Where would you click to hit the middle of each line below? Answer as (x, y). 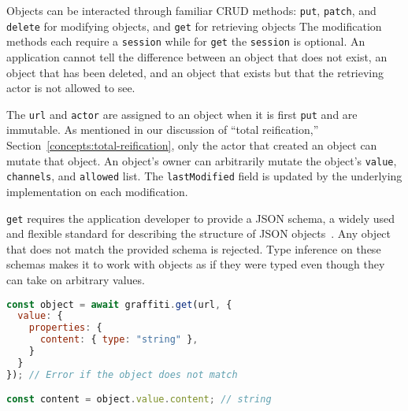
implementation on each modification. (97, 191)
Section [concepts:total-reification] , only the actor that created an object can (192, 145)
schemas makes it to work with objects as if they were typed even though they (196, 264)
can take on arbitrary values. (76, 279)
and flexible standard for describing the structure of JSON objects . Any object (199, 233)
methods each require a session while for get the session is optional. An (186, 41)
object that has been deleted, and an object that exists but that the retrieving (195, 72)
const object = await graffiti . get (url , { (119, 304)
